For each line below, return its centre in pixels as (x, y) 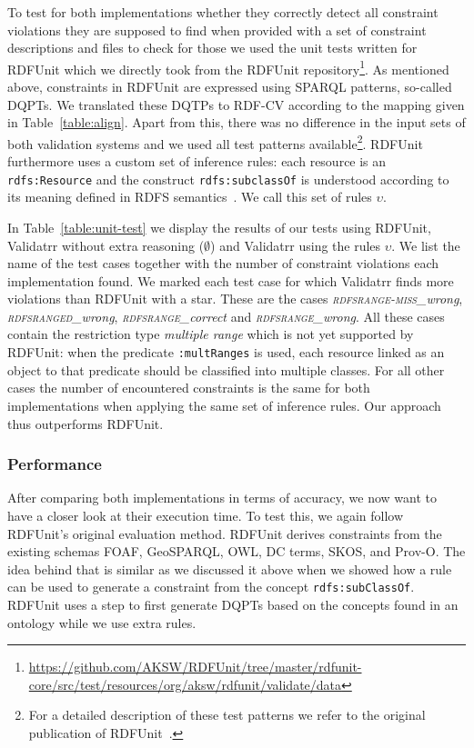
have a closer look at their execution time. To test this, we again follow (206, 515)
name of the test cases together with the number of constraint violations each (223, 263)
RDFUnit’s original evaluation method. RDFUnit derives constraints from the (225, 533)
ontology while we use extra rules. (102, 622)
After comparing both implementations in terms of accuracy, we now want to (222, 498)
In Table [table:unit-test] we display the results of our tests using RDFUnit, (219, 227)
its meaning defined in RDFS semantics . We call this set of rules (190, 197)
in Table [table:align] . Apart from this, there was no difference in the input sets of (237, 122)
